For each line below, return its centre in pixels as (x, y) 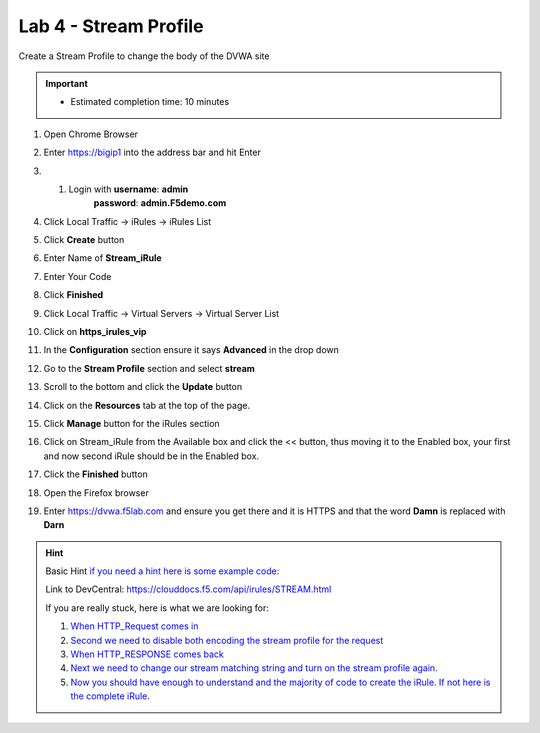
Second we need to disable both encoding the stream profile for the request (227, 640)
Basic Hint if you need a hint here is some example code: (162, 571)
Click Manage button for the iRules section (131, 423)
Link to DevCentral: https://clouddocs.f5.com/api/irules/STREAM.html (188, 589)
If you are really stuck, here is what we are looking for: (157, 607)
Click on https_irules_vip (95, 332)
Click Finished (73, 295)
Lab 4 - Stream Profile (111, 26)
